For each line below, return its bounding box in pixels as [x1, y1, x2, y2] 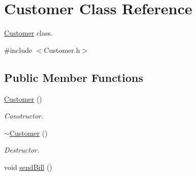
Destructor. [4, 144, 40, 155]
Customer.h [44, 44, 80, 55]
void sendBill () [4, 161, 52, 172]
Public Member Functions [4, 69, 143, 85]
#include [4, 44, 32, 55]
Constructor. [4, 110, 44, 121]
